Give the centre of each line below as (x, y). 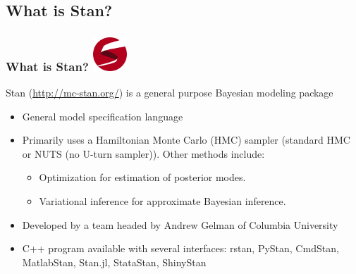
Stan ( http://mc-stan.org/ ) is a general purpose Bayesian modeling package (170, 92)
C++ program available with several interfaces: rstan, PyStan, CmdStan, (180, 248)
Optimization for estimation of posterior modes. (142, 177)
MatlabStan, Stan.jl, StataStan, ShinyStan (114, 262)
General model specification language (103, 116)
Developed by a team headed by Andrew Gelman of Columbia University (180, 224)
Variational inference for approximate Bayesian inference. (162, 200)
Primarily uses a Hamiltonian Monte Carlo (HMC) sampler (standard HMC (186, 140)
